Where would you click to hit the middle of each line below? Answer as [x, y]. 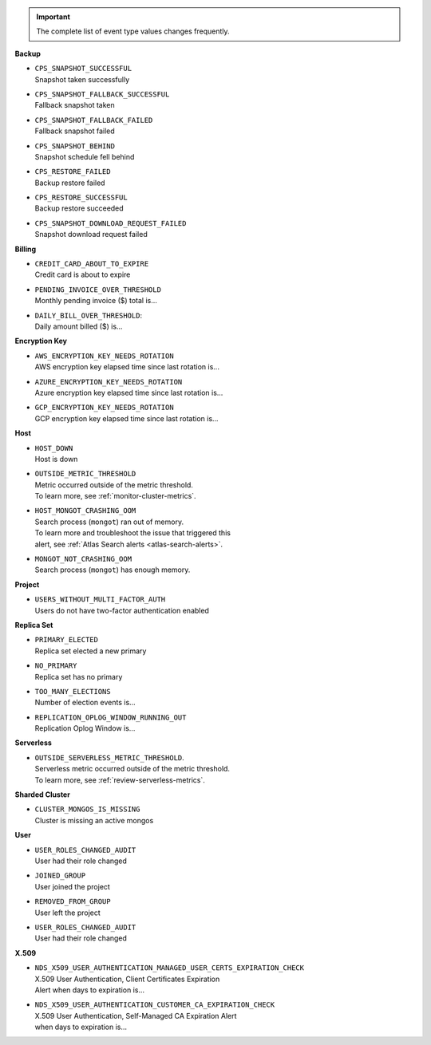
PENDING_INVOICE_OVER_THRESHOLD [98, 290]
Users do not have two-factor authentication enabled [122, 610]
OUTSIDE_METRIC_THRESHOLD [85, 474]
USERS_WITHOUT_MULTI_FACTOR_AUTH [100, 599]
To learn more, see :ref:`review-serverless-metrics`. [120, 780]
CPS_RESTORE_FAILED [73, 172]
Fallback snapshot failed [75, 131]
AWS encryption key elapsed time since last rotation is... [127, 367]
